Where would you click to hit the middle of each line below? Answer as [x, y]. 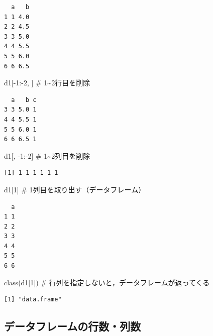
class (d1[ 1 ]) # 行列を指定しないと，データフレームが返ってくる [107, 282]
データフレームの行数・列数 [73, 326]
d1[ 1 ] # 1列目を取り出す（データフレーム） [75, 189]
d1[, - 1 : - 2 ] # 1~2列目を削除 [47, 155]
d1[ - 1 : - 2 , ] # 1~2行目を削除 [47, 83]
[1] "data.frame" [33, 300]
